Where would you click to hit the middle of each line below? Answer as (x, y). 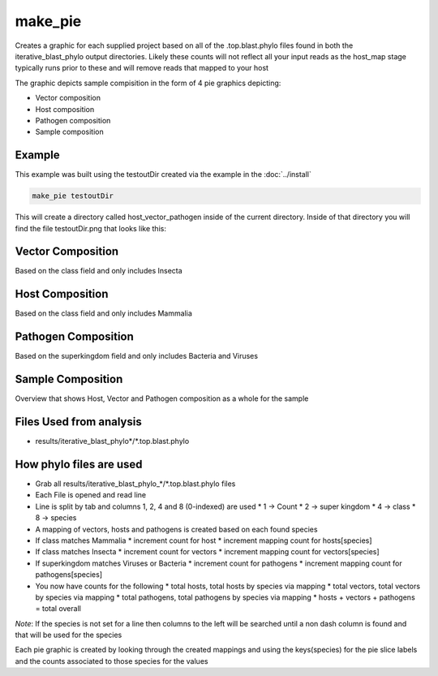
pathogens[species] (69, 575)
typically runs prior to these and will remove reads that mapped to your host (142, 68)
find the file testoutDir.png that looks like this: (90, 228)
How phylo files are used (79, 464)
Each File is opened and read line (90, 495)
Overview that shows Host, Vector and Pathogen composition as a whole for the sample (162, 398)
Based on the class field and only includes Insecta (99, 271)
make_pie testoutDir (73, 196)
